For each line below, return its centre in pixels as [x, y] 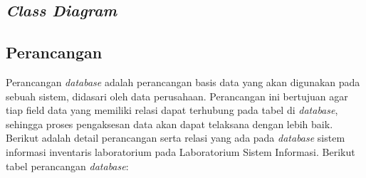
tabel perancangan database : [67, 166]
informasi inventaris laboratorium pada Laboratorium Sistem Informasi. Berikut [181, 151]
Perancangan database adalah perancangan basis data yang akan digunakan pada [183, 82]
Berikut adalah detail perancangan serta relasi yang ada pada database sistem [176, 138]
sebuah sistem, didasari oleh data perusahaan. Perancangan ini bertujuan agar [177, 96]
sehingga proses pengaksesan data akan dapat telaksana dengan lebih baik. [169, 124]
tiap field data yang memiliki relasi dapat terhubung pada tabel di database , [172, 110]
